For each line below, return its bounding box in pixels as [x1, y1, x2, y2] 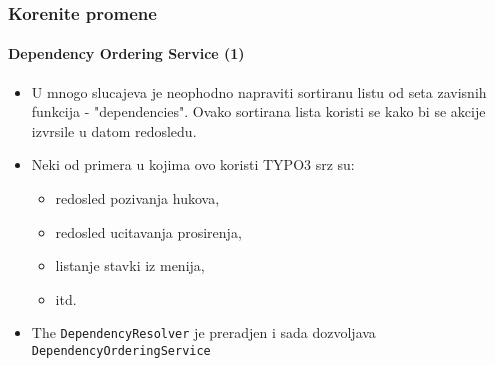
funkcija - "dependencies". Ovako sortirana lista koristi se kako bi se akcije [31, 101, 486, 122]
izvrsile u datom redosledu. [31, 120, 197, 141]
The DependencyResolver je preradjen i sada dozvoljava [31, 322, 376, 343]
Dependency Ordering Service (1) [8, 43, 245, 64]
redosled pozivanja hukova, [55, 188, 220, 209]
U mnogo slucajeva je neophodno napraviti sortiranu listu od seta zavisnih [31, 81, 487, 102]
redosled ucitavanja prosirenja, [55, 221, 242, 242]
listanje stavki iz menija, [55, 255, 205, 276]
